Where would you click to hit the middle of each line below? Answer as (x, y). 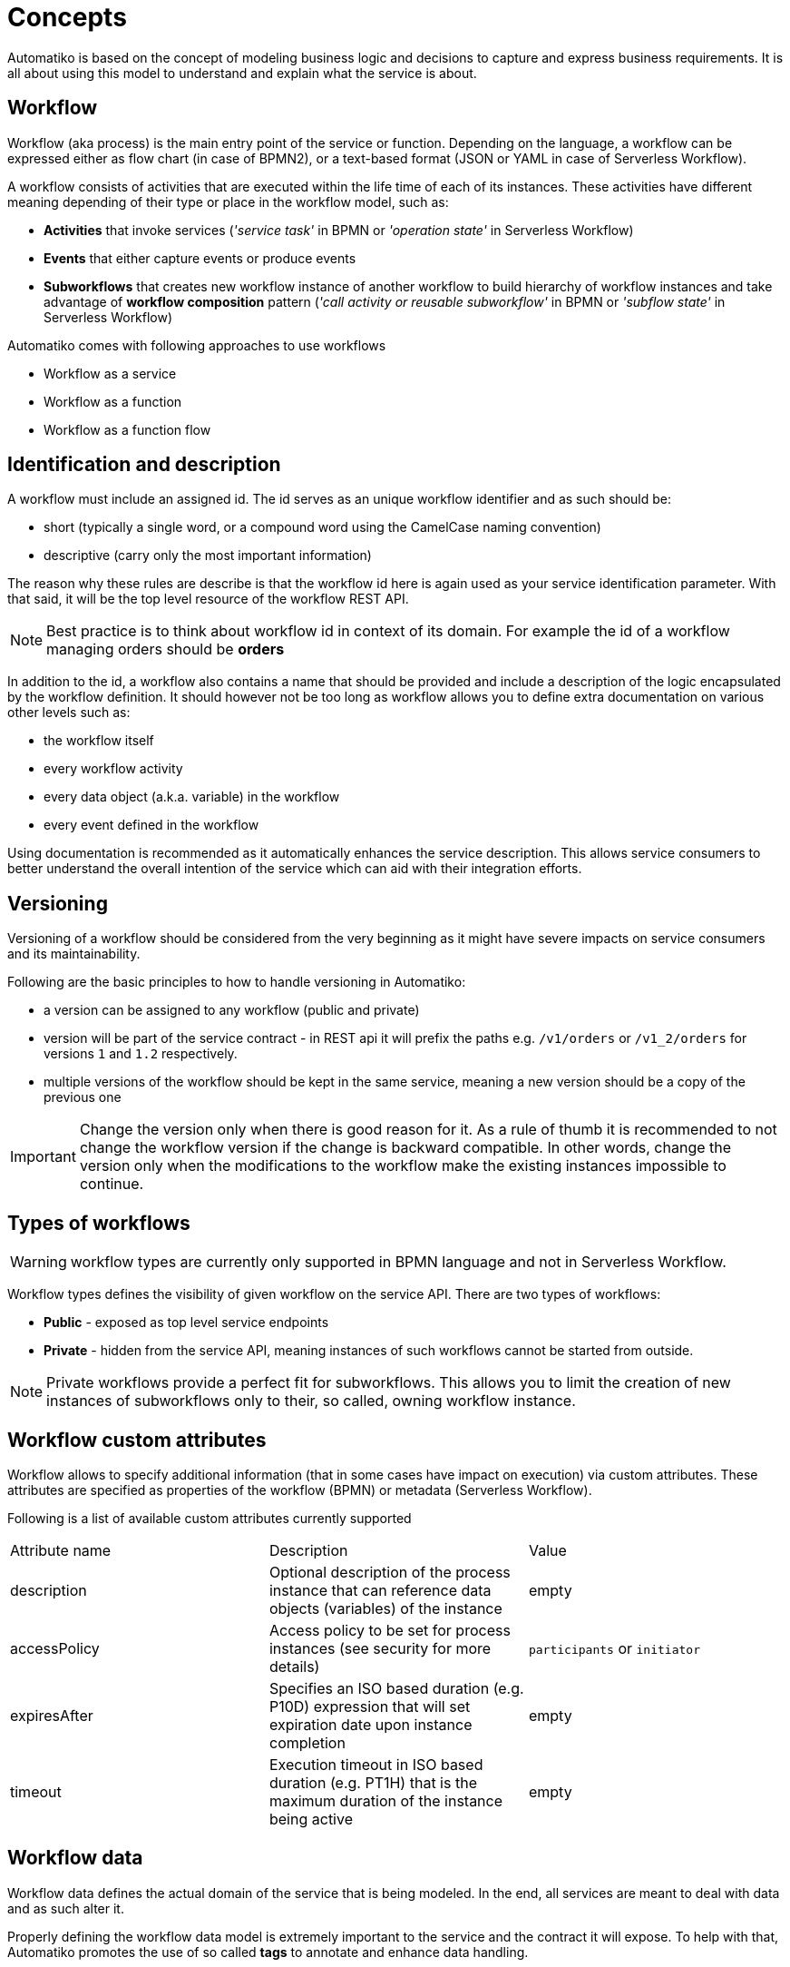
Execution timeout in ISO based (376, 1764)
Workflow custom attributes (137, 1440)
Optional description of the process (390, 1572)
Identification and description (144, 465)
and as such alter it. (66, 1908)
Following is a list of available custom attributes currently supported (210, 1518)
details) (294, 1666)
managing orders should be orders (166, 649)
